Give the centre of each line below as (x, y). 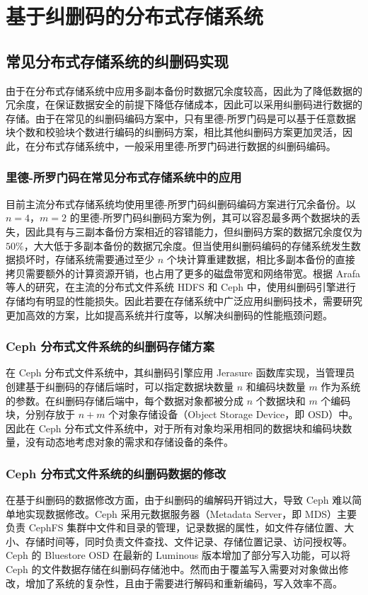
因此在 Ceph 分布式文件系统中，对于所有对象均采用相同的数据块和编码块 (174, 428)
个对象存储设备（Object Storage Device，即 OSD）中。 (234, 414)
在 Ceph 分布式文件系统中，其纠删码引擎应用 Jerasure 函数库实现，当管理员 (180, 372)
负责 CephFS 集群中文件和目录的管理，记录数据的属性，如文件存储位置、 (175, 527)
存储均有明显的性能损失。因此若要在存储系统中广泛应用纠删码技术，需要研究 (184, 300)
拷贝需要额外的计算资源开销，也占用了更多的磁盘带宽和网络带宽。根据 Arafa (183, 273)
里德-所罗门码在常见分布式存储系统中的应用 (124, 177)
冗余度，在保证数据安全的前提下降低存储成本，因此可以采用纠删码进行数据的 (184, 104)
